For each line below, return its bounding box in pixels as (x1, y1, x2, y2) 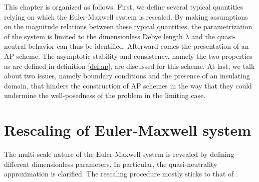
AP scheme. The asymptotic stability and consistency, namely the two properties (4, 50, 252, 61)
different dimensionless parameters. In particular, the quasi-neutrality (4, 158, 217, 169)
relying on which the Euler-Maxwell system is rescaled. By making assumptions (4, 11, 248, 22)
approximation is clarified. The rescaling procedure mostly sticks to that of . (4, 168, 238, 179)
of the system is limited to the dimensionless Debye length (4, 31, 183, 41)
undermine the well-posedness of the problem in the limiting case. (4, 90, 206, 101)
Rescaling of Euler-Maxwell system (4, 120, 251, 140)
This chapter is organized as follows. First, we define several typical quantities (4, 2, 243, 12)
